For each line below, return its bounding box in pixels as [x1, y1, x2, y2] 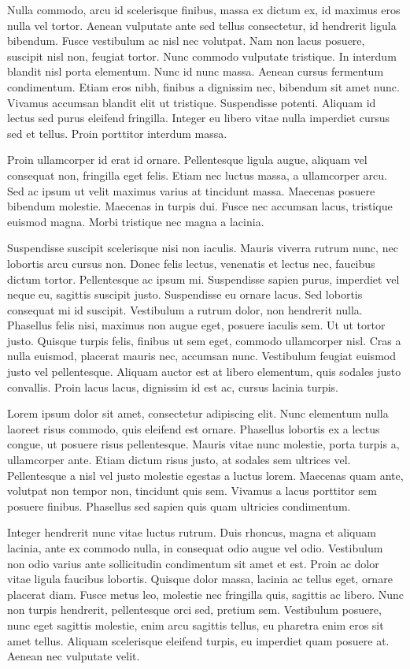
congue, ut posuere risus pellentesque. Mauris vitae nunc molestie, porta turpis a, [7, 436, 400, 452]
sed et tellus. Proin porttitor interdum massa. [7, 125, 227, 141]
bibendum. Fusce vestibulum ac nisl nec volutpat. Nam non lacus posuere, [7, 32, 365, 49]
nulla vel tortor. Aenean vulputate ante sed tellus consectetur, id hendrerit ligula [7, 17, 397, 33]
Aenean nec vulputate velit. [7, 648, 140, 664]
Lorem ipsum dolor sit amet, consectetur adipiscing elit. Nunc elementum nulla [7, 405, 389, 422]
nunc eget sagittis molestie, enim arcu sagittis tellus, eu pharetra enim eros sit [7, 616, 384, 633]
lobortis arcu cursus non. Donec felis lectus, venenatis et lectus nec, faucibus [7, 255, 375, 271]
